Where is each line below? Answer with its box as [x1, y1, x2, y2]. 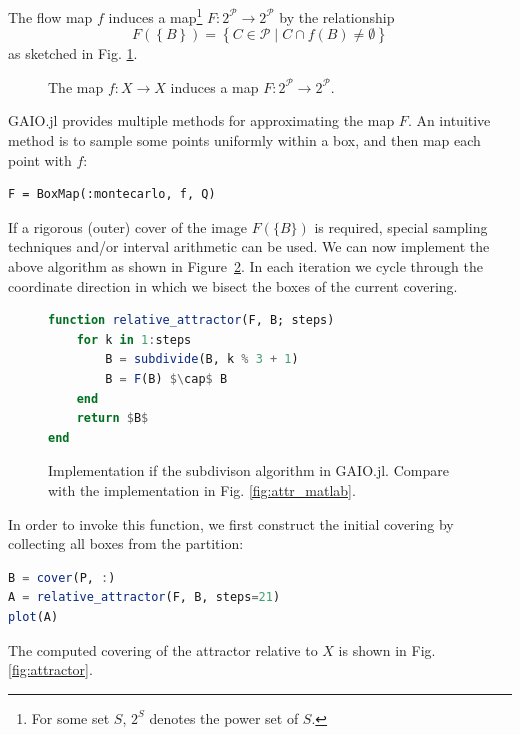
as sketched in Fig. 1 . [8, 43, 138, 64]
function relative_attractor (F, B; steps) [48, 313, 335, 328]
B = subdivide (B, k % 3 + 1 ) [105, 352, 299, 367]
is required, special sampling [314, 216, 488, 237]
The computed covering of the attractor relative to [8, 639, 318, 660]
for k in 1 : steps [76, 332, 192, 347]
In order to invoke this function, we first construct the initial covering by [8, 513, 454, 534]
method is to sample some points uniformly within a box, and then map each [8, 130, 481, 151]
